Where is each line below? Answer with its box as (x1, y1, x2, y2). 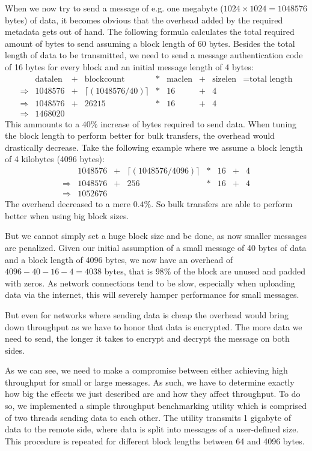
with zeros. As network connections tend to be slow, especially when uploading (5, 276, 295, 289)
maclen (167, 74, 192, 83)
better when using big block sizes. (5, 209, 129, 222)
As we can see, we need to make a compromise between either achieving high (5, 364, 288, 377)
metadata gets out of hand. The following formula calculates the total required (5, 25, 295, 38)
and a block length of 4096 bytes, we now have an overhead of (5, 253, 233, 265)
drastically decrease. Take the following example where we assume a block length (5, 141, 303, 153)
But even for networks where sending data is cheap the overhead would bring (5, 308, 289, 321)
